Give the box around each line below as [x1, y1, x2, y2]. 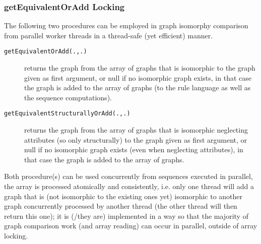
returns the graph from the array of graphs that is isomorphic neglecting [24, 125, 248, 135]
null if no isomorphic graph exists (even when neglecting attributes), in [24, 144, 243, 155]
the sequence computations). [24, 92, 112, 102]
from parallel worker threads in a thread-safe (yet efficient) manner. [4, 30, 213, 40]
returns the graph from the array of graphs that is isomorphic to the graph [24, 63, 255, 73]
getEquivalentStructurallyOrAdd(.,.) [4, 110, 130, 117]
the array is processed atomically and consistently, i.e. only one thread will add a [4, 181, 254, 192]
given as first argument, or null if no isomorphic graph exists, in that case [24, 72, 251, 83]
